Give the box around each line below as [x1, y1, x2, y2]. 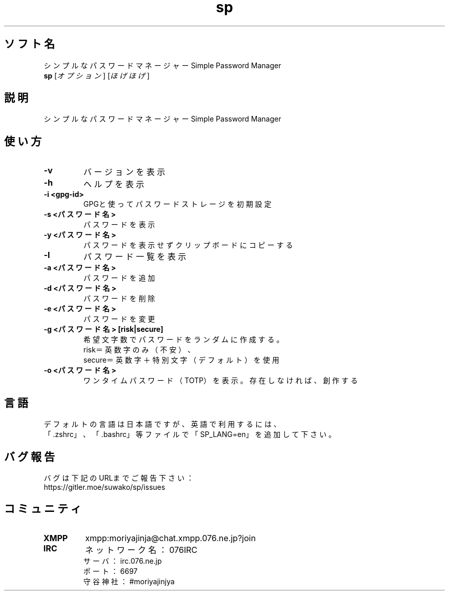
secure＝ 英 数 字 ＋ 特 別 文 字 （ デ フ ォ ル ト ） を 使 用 [83, 355, 279, 365]
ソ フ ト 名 [4, 37, 55, 51]
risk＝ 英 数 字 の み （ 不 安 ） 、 [83, 345, 195, 354]
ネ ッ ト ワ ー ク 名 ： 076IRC [85, 544, 198, 555]
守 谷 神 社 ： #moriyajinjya [83, 577, 175, 586]
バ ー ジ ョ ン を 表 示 [83, 167, 166, 177]
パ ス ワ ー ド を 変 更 [83, 314, 155, 324]
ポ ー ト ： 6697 [83, 566, 138, 576]
